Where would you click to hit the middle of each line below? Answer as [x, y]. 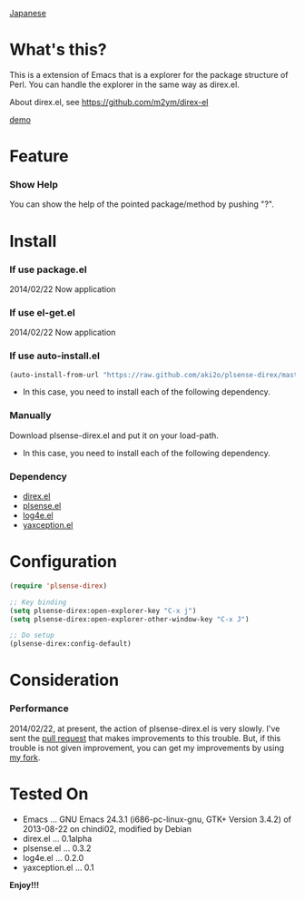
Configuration [64, 562]
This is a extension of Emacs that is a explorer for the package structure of [149, 74]
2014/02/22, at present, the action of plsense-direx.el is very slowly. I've [145, 728]
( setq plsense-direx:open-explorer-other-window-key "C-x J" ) [129, 619]
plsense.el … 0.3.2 [57, 848]
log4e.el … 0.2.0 [53, 857]
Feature [39, 156]
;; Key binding [38, 602]
